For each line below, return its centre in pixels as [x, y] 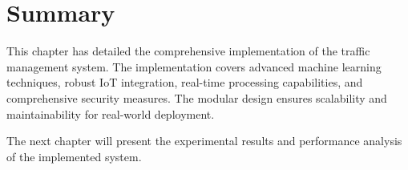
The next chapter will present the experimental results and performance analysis [204, 141]
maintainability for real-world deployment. [111, 113]
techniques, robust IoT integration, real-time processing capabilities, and [185, 82]
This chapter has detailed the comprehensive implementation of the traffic [188, 51]
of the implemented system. [74, 156]
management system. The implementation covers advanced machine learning [194, 66]
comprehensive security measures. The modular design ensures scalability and [197, 97]
